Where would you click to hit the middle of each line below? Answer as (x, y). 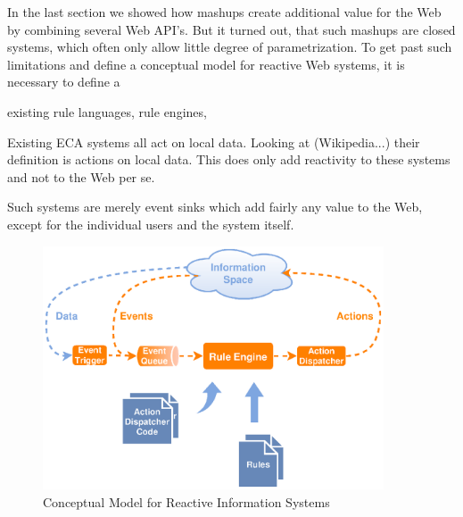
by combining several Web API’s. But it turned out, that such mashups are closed (231, 29)
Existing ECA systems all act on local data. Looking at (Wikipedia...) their (214, 142)
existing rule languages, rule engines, (107, 111)
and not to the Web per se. (81, 176)
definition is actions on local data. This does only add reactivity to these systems (229, 159)
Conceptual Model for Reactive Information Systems (186, 501)
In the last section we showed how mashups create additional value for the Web (224, 12)
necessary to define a (64, 82)
